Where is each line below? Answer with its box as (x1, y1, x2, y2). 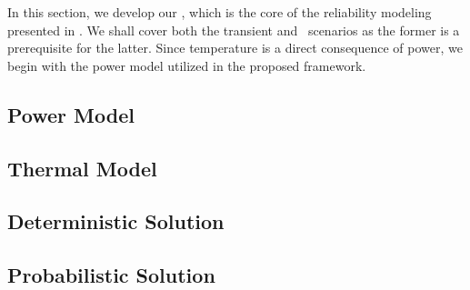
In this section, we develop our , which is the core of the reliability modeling (7, 3, 432, 21)
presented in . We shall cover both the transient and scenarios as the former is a (7, 20, 460, 39)
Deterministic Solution (7, 207, 225, 235)
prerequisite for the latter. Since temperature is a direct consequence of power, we (7, 38, 464, 57)
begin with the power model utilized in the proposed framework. (7, 55, 366, 75)
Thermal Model (7, 154, 157, 182)
